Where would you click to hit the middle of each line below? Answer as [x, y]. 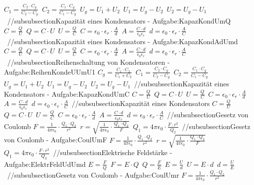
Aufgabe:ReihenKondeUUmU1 [50, 71]
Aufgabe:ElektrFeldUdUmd [45, 164]
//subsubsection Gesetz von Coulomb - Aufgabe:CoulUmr [93, 174]
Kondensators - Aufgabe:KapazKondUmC [67, 93]
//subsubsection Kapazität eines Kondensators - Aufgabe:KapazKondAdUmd [123, 41]
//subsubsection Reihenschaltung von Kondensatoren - [88, 62]
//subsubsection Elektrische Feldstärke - [113, 152]
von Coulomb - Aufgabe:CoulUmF [56, 140]
